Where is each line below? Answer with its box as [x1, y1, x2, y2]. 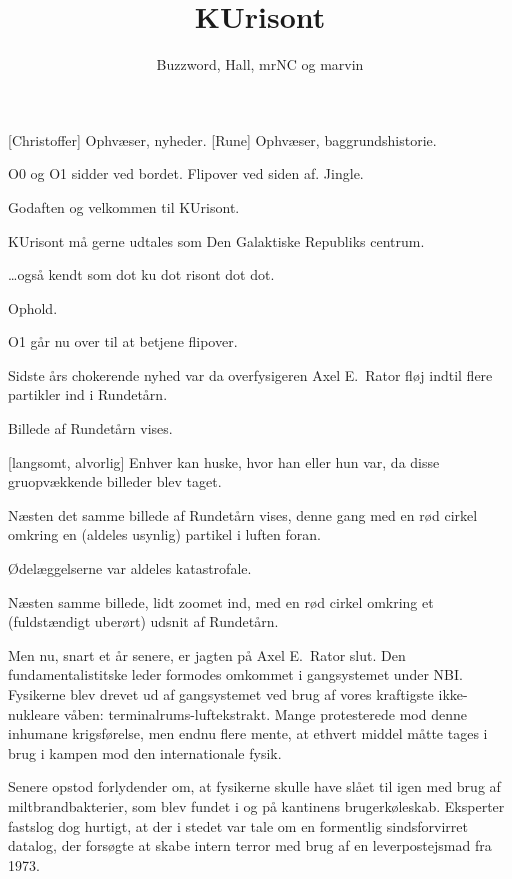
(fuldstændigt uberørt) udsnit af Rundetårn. [8, 611, 279, 632]
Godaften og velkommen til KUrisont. [8, 196, 240, 217]
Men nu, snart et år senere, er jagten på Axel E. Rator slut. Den [8, 644, 406, 665]
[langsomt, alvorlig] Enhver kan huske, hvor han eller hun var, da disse [8, 451, 440, 472]
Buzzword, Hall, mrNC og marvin [156, 54, 364, 75]
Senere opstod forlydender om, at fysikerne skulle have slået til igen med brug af [8, 776, 501, 797]
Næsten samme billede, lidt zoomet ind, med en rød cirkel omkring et [8, 591, 434, 612]
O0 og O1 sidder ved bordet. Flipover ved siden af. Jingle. [8, 163, 364, 184]
